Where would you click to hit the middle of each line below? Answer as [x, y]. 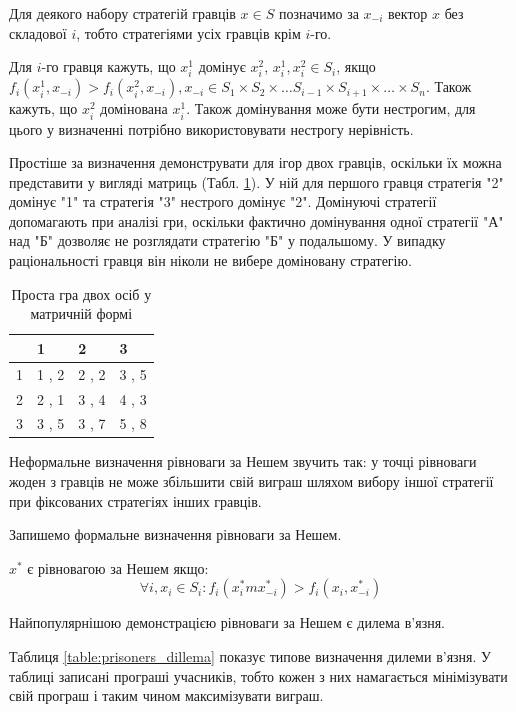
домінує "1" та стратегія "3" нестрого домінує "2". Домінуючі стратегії [223, 201]
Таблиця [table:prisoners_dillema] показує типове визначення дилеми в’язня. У [250, 656]
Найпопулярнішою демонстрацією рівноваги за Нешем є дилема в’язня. [227, 622]
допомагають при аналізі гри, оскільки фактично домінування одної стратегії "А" [256, 220]
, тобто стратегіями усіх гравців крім [188, 32]
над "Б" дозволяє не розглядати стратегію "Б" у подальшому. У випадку [227, 240]
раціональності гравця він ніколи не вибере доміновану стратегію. [210, 260]
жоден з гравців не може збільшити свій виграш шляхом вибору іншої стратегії [251, 481]
